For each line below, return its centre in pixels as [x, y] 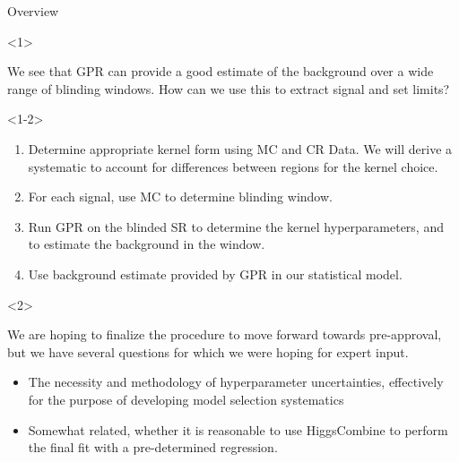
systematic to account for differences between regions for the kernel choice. [233, 166]
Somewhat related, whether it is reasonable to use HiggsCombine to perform [238, 429]
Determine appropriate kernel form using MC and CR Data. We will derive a [240, 148]
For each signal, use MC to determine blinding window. [180, 197]
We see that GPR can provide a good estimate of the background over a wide [221, 71]
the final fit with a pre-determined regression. [153, 447]
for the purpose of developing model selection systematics [186, 399]
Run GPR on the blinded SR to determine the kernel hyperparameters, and [236, 226]
